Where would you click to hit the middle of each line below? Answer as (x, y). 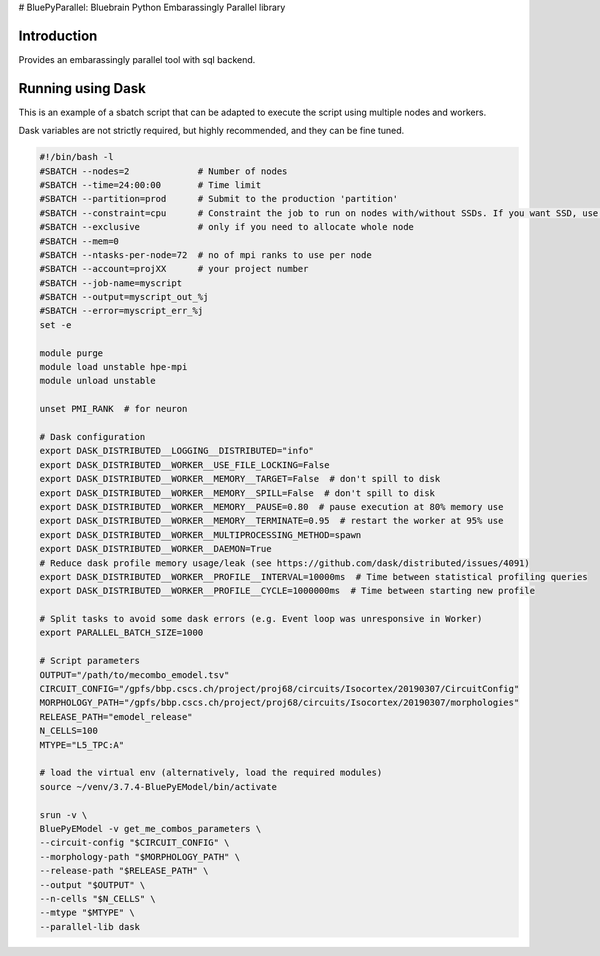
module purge (71, 353)
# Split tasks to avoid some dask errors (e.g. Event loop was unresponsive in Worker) (261, 619)
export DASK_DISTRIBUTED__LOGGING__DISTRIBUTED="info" (176, 451)
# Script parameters (89, 661)
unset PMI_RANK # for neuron (113, 409)
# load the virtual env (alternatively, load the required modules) (211, 773)
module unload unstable (98, 381)
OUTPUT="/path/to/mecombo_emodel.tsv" (134, 674)
